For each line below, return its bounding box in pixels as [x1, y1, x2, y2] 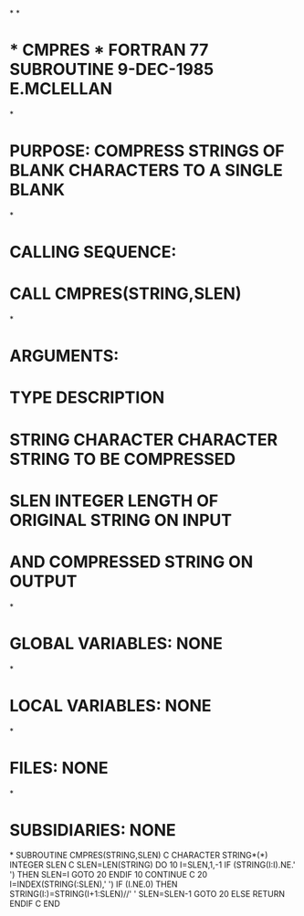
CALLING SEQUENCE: [9, 242, 177, 263]
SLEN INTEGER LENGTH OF [9, 490, 219, 511]
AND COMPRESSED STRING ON [9, 552, 254, 572]
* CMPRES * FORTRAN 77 [9, 40, 209, 60]
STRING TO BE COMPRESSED [9, 448, 236, 469]
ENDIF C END [9, 899, 61, 910]
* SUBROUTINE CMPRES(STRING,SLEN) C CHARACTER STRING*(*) [9, 849, 268, 861]
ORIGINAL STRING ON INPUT [9, 510, 233, 531]
